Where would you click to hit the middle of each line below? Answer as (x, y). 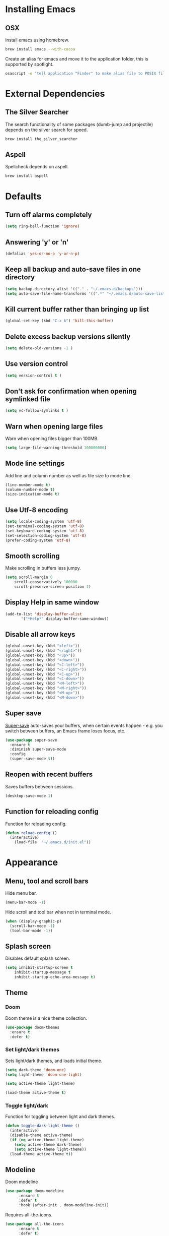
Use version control (36, 364)
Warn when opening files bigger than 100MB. (52, 439)
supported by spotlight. (29, 64)
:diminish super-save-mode (38, 750)
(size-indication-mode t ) (32, 494)
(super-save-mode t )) (32, 759)
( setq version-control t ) (33, 376)
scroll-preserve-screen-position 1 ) (53, 587)
